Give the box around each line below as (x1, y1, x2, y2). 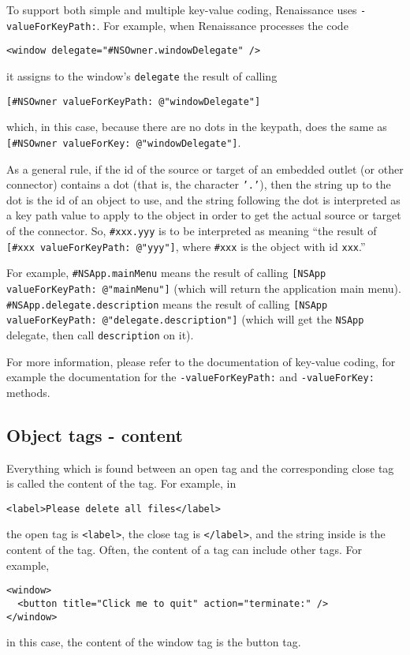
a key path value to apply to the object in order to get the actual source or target (6, 207, 401, 223)
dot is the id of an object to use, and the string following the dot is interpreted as (6, 191, 401, 208)
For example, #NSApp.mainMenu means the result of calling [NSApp (6, 264, 326, 281)
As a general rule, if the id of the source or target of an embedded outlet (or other (6, 160, 404, 177)
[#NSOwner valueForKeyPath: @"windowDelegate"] (6, 95, 261, 107)
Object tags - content (6, 422, 183, 447)
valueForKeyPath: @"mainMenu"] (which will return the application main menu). (6, 279, 401, 296)
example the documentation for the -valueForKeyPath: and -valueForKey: (6, 369, 375, 385)
